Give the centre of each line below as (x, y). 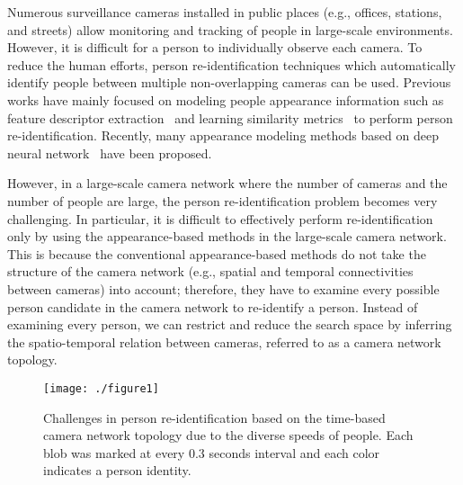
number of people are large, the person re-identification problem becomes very (223, 200)
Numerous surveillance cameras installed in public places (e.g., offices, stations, (225, 12)
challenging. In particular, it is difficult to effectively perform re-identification (220, 218)
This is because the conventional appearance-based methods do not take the (217, 253)
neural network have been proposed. (110, 153)
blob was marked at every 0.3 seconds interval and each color (212, 452)
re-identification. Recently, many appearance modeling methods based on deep (223, 135)
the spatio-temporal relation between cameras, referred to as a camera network (224, 341)
